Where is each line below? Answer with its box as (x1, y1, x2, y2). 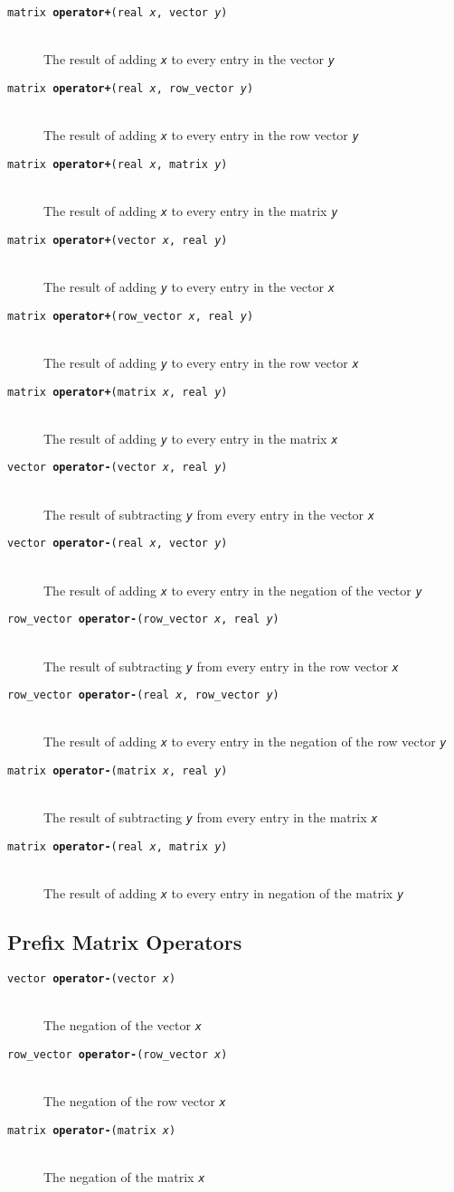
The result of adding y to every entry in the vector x (43, 277, 335, 296)
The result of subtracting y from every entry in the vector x (43, 504, 374, 523)
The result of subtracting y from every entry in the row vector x (43, 656, 399, 675)
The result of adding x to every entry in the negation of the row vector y (43, 732, 447, 751)
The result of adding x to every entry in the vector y (43, 50, 335, 69)
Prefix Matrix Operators (7, 928, 242, 956)
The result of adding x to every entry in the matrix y (43, 202, 338, 221)
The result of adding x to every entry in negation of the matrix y (43, 884, 404, 903)
